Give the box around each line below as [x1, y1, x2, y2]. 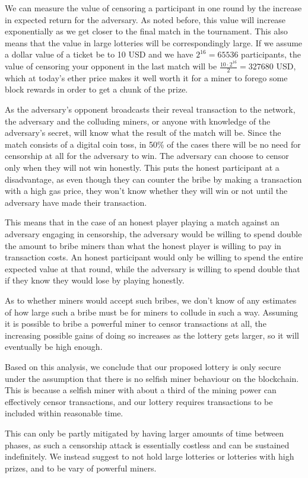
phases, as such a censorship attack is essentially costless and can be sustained [5, 438, 290, 451]
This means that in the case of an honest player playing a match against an [5, 216, 280, 228]
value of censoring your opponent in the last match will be [5, 60, 217, 72]
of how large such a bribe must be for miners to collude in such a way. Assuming [5, 305, 299, 318]
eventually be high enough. [5, 340, 103, 353]
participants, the [241, 48, 301, 60]
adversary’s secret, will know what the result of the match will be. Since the [5, 126, 281, 139]
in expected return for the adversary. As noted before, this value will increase [5, 13, 286, 26]
